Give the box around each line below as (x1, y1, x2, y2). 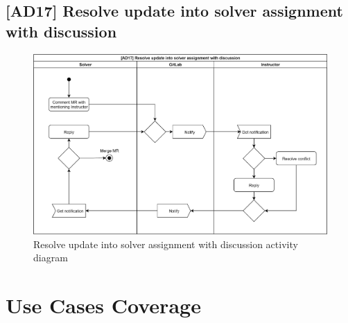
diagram (33, 250, 68, 265)
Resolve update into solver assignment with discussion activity (33, 236, 298, 251)
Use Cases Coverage (6, 291, 201, 320)
